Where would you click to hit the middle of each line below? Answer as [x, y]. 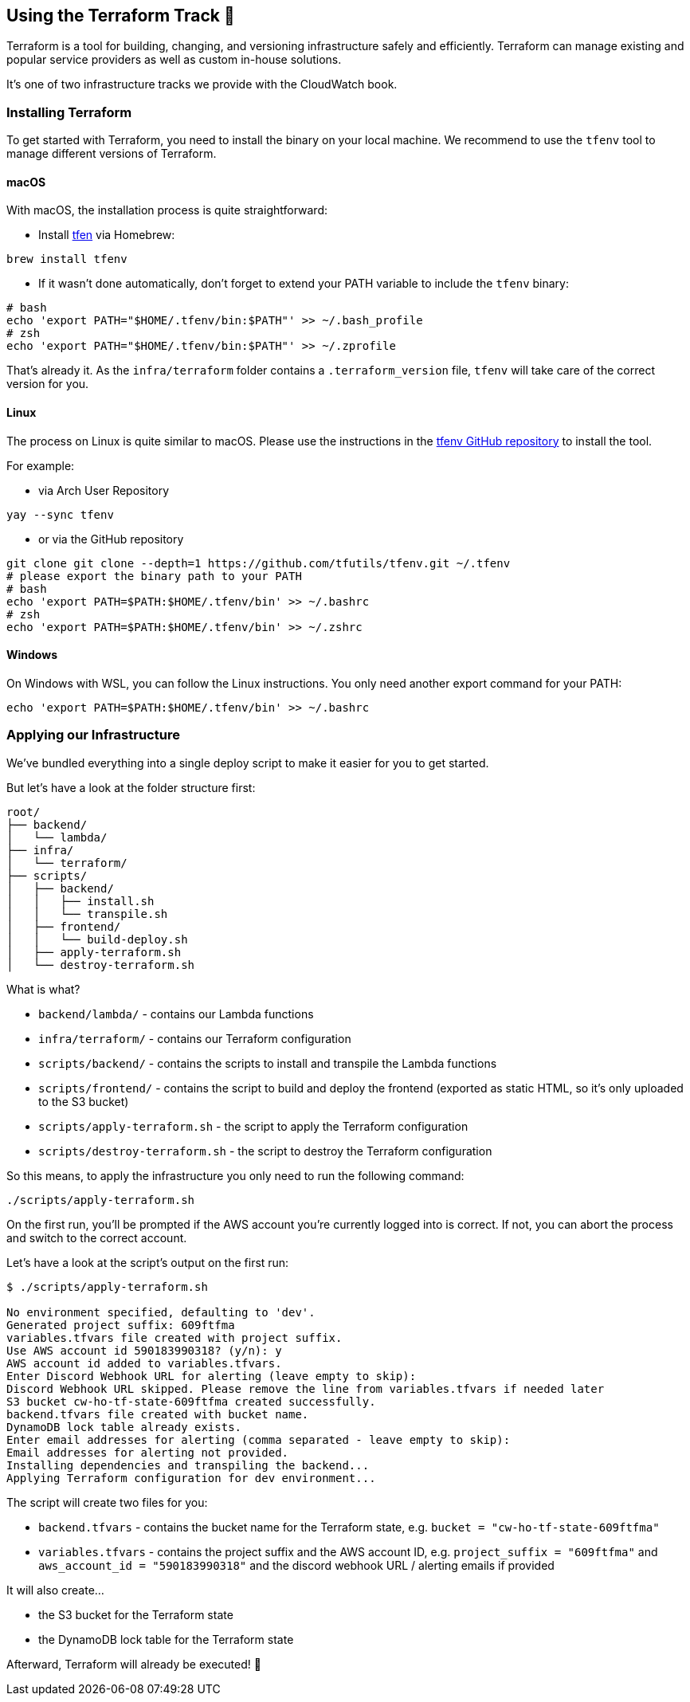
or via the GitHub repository [111, 539]
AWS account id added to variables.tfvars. [144, 1363]
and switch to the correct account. [97, 1237]
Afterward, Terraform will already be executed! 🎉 [134, 1664]
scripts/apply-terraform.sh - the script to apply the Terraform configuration [253, 1126]
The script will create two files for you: [107, 1502]
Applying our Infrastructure [93, 735]
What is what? [43, 989]
